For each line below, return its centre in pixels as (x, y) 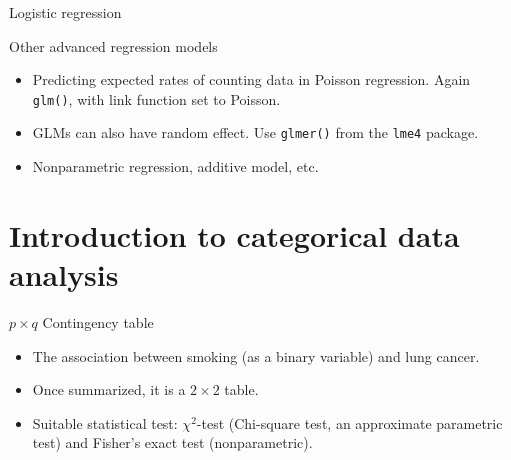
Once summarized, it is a (109, 389)
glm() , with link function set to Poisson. (156, 98)
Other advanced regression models (113, 45)
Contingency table (98, 322)
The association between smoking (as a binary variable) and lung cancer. (256, 355)
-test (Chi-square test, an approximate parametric (349, 422)
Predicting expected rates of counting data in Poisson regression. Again (251, 79)
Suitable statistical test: (105, 422)
